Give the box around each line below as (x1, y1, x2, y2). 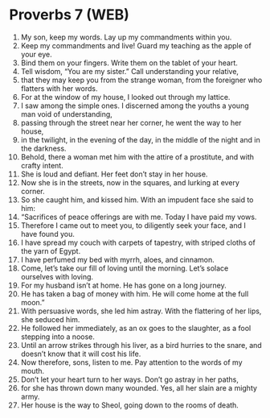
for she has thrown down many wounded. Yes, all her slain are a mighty (20, 383, 258, 392)
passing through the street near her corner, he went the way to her (20, 118, 242, 127)
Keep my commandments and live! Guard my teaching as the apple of (20, 40, 252, 50)
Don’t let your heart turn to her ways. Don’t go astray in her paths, (20, 375, 239, 384)
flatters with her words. (20, 83, 98, 93)
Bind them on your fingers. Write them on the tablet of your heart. (20, 58, 238, 68)
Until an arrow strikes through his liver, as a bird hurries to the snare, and (20, 340, 262, 350)
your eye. (20, 49, 52, 59)
